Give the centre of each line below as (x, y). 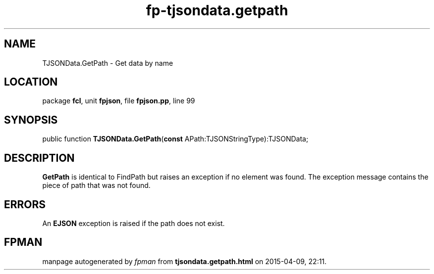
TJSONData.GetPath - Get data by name (108, 63)
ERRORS (25, 204)
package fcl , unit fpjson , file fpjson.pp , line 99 (119, 101)
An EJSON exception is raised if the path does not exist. (134, 223)
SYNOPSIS (31, 120)
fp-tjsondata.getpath (217, 10)
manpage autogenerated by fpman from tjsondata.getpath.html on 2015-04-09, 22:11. (185, 261)
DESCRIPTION (39, 158)
